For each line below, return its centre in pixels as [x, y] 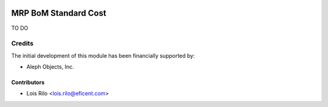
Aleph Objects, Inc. [50, 67]
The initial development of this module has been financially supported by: [103, 55]
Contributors [28, 83]
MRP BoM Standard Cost [59, 13]
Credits [22, 44]
